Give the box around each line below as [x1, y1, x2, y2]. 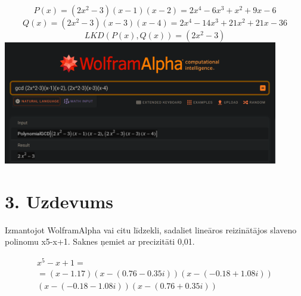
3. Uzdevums [5, 189, 113, 213]
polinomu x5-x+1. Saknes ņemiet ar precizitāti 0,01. [5, 235, 195, 248]
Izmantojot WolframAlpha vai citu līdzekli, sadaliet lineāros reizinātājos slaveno [5, 223, 297, 236]
